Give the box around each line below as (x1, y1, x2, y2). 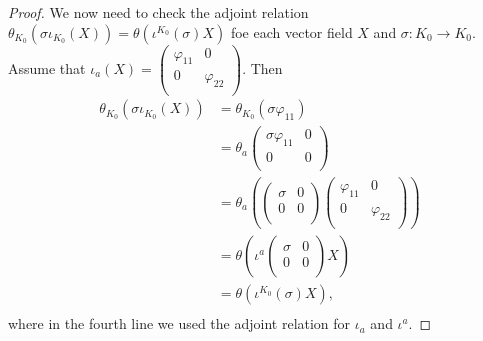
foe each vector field (230, 21, 353, 42)
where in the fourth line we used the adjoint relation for (8, 313, 351, 334)
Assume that (8, 57, 86, 78)
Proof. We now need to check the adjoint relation (8, 2, 309, 22)
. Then (242, 57, 283, 78)
